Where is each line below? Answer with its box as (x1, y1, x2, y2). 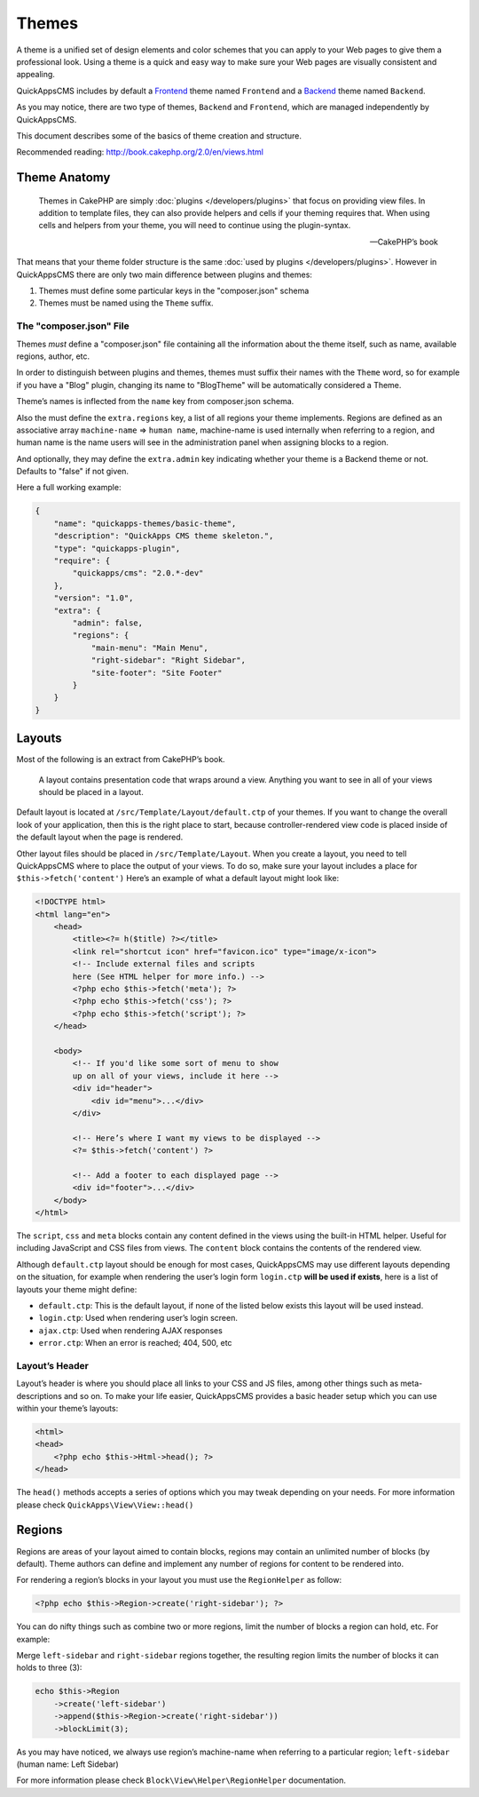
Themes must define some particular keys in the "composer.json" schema (38, 285, 310, 297)
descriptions (16, 1390, 62, 1401)
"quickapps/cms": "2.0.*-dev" (72, 569, 204, 578)
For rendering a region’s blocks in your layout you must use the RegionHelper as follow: (16, 1575, 342, 1586)
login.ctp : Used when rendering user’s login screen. (38, 1313, 239, 1324)
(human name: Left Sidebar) (16, 1759, 119, 1769)
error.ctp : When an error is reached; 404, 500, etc (38, 1338, 232, 1348)
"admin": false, (72, 617, 144, 628)
